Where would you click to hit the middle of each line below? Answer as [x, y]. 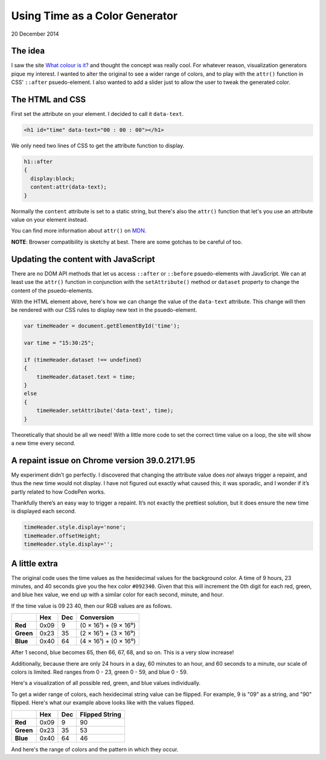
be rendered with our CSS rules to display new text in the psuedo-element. [104, 310]
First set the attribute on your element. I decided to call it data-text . [97, 114]
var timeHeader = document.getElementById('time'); [102, 326]
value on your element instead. [50, 220]
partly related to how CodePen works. [58, 492]
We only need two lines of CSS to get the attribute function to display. [98, 146]
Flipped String [101, 714]
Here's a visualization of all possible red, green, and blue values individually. [106, 683]
